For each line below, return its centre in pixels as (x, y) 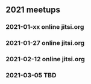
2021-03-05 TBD (31, 76)
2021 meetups (33, 10)
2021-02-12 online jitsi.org (45, 59)
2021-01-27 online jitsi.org (45, 43)
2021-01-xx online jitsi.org (45, 27)
